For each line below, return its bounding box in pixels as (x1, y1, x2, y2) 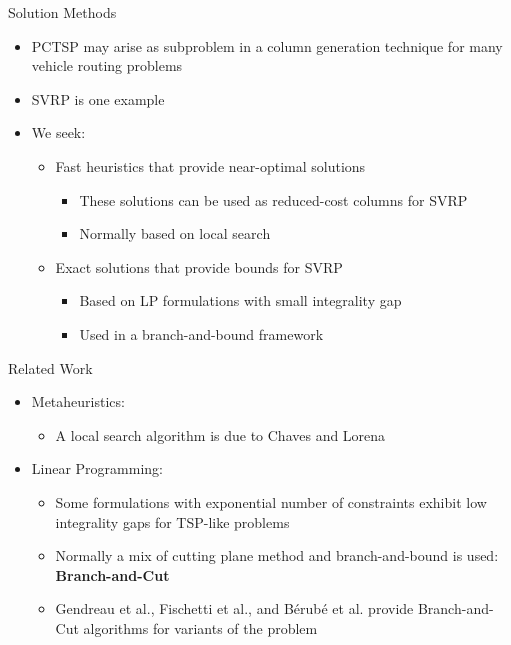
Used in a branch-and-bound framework (79, 323, 324, 344)
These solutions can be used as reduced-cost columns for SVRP (79, 189, 468, 210)
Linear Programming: (31, 458, 163, 479)
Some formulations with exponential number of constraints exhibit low (55, 491, 487, 512)
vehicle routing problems (31, 55, 183, 76)
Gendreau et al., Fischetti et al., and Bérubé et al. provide (55, 598, 414, 619)
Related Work (8, 357, 93, 378)
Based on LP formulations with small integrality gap (79, 290, 402, 311)
